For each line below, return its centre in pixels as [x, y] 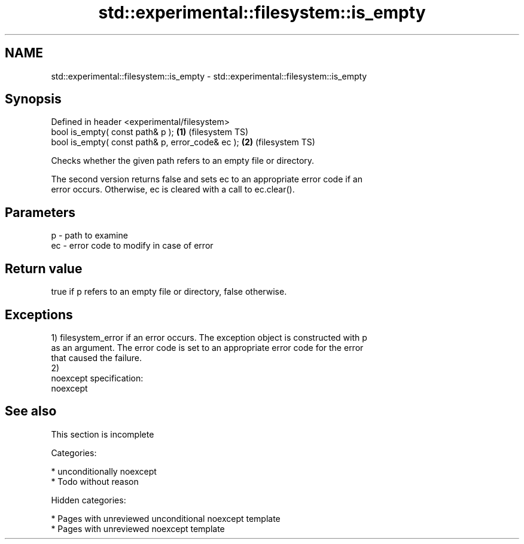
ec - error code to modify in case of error [132, 246]
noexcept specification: [97, 378]
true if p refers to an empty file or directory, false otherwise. [169, 292]
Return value [44, 268]
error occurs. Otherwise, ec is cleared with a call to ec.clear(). [173, 190]
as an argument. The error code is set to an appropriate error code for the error [207, 347]
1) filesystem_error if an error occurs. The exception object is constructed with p [209, 337]
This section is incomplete [103, 434]
